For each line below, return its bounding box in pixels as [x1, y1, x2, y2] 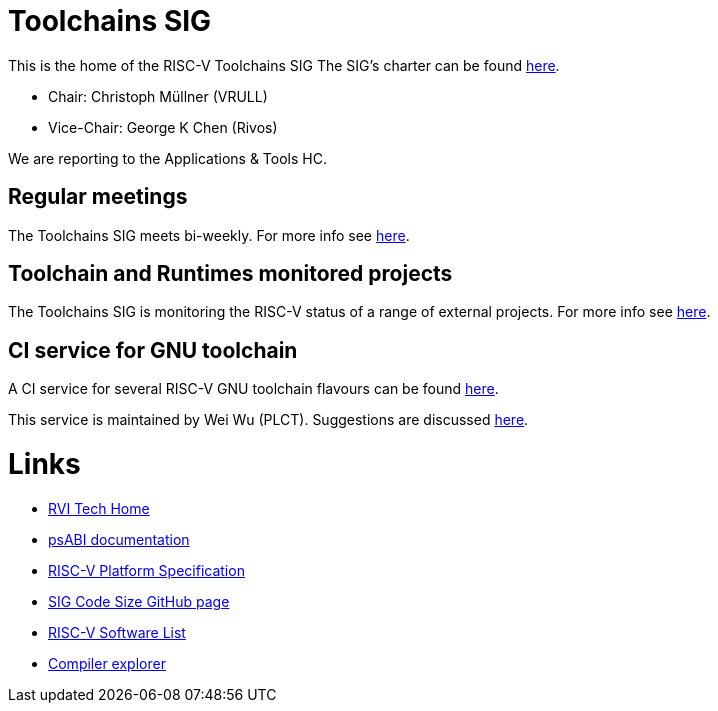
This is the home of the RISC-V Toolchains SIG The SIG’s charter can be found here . [8, 56, 560, 74]
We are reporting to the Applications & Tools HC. [8, 149, 327, 167]
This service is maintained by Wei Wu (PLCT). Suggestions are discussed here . [8, 411, 529, 429]
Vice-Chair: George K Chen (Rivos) [48, 118, 278, 136]
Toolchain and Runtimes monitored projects [8, 261, 453, 287]
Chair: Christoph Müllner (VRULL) [48, 87, 268, 105]
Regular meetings [8, 184, 188, 210]
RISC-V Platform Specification [48, 561, 245, 579]
